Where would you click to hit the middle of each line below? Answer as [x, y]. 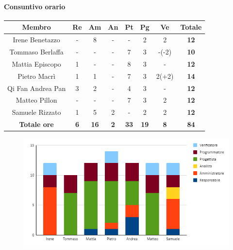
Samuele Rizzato [36, 112]
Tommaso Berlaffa [36, 51]
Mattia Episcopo [36, 63]
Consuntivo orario [35, 6]
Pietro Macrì [36, 76]
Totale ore [36, 124]
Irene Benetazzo [36, 40]
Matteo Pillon [36, 100]
